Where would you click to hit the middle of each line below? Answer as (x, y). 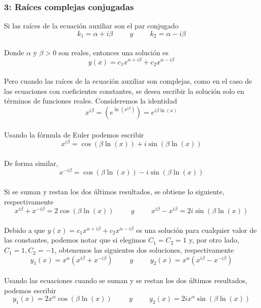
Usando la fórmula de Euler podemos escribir (74, 134)
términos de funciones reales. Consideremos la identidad (91, 101)
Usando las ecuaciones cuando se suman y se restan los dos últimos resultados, (126, 280)
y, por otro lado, (214, 240)
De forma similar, (31, 163)
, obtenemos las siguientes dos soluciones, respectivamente (144, 250)
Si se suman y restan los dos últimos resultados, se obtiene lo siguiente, (114, 192)
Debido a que (25, 230)
